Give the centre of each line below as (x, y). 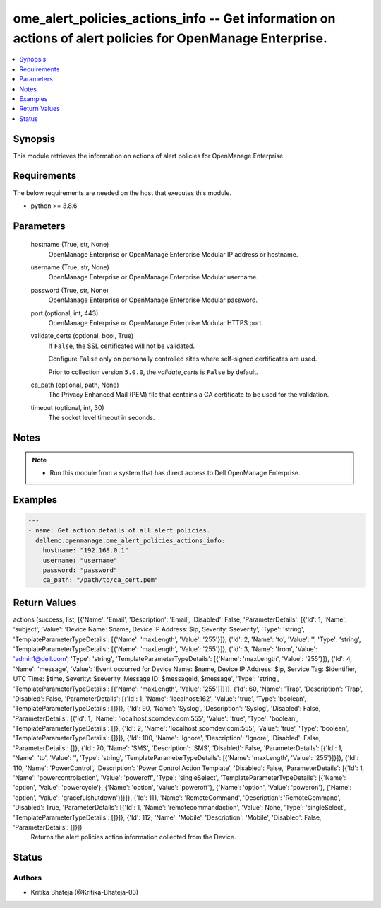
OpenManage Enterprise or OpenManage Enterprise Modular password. (153, 300)
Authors (28, 878)
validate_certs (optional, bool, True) (82, 336)
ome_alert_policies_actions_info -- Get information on (174, 18)
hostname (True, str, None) (70, 245)
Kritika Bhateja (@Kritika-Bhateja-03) (85, 892)
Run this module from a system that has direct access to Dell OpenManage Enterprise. (175, 472)
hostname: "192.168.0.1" (86, 551)
